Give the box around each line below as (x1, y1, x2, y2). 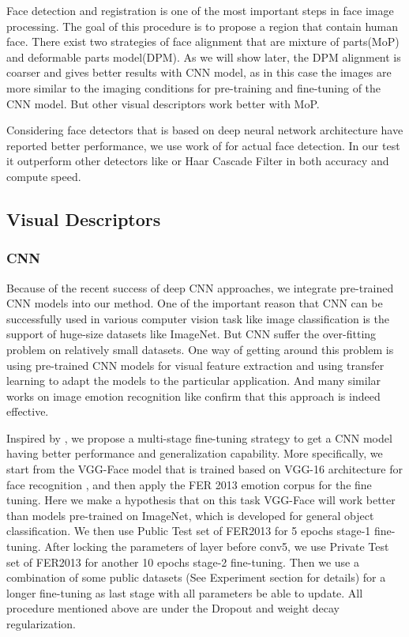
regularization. (6, 616, 76, 631)
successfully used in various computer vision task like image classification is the (6, 310, 389, 326)
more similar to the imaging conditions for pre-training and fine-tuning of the (6, 79, 381, 96)
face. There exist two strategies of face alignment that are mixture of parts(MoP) (6, 33, 400, 50)
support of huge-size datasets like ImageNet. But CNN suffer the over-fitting (6, 326, 377, 342)
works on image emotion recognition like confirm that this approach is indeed (6, 387, 381, 404)
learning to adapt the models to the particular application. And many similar (6, 372, 381, 389)
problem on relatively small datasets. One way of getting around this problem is (6, 341, 394, 357)
